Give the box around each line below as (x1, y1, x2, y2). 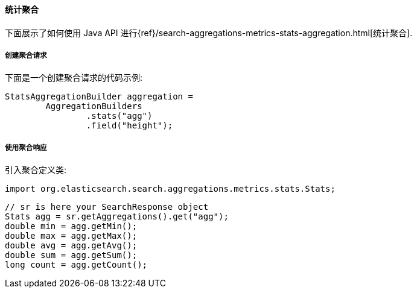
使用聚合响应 (5, 143, 47, 152)
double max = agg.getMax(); (5, 231, 138, 241)
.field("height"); (86, 121, 173, 131)
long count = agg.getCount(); (5, 260, 148, 270)
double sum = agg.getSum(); (5, 250, 138, 260)
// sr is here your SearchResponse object (5, 202, 209, 212)
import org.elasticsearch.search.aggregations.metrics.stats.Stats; (5, 184, 336, 194)
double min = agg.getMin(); (5, 221, 138, 232)
